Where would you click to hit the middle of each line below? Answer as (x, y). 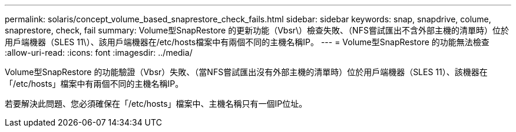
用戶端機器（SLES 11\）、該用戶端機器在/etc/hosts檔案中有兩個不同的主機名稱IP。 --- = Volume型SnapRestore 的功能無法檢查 (247, 42)
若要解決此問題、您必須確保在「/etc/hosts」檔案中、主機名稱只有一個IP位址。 (156, 104)
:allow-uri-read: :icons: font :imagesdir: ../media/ (99, 53)
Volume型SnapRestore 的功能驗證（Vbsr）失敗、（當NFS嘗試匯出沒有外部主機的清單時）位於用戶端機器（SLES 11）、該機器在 (246, 72)
